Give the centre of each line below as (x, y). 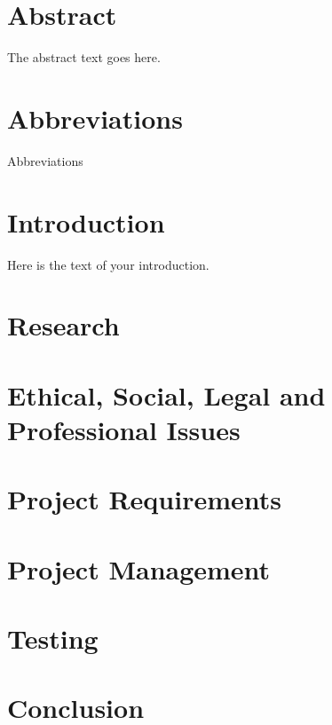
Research (63, 325)
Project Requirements (144, 499)
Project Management (139, 568)
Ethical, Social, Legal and (166, 394)
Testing (53, 638)
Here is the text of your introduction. (108, 264)
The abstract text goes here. (84, 57)
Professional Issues (124, 429)
